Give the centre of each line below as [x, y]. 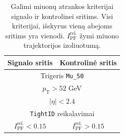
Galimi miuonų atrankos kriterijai [62, 6]
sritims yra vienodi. [35, 35]
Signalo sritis [30, 62]
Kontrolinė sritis [88, 62]
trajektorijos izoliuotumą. [62, 45]
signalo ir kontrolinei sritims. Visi [62, 16]
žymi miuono [99, 35]
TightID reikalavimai [62, 113]
